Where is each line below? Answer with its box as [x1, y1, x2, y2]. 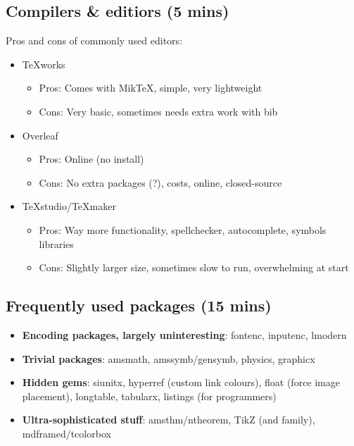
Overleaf [22, 128, 58, 142]
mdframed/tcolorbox [22, 426, 111, 440]
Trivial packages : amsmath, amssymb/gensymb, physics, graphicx [22, 351, 315, 366]
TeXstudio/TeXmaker [22, 199, 116, 213]
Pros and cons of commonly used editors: [6, 33, 183, 48]
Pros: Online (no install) [39, 151, 144, 166]
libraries [39, 236, 74, 251]
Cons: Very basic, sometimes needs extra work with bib [39, 104, 278, 118]
